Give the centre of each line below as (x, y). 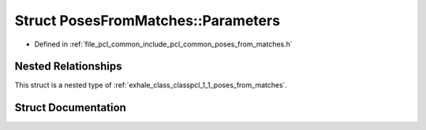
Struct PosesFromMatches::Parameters (147, 20)
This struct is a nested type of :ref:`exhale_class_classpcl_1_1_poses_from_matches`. (151, 85)
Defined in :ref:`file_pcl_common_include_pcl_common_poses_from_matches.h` (164, 44)
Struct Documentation (70, 108)
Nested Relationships (68, 67)
